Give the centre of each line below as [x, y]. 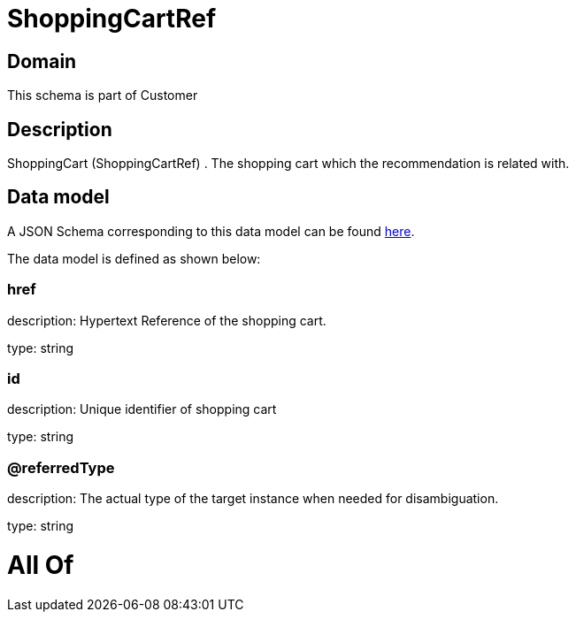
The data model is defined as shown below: [134, 258]
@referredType [61, 467]
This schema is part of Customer [103, 96]
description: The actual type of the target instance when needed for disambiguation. [253, 499]
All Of [41, 565]
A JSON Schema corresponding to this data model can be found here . [211, 231]
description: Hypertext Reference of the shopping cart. [167, 320]
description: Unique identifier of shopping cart [142, 409]
